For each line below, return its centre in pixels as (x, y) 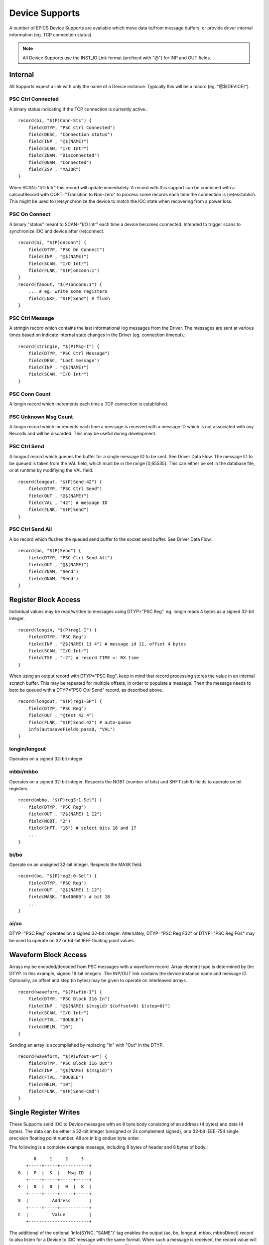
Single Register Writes (45, 1112)
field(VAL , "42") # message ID (68, 502)
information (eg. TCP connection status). (51, 34)
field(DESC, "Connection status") (70, 134)
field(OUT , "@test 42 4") (61, 715)
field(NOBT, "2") (49, 821)
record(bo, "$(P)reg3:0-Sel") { (58, 876)
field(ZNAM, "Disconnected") (64, 155)
